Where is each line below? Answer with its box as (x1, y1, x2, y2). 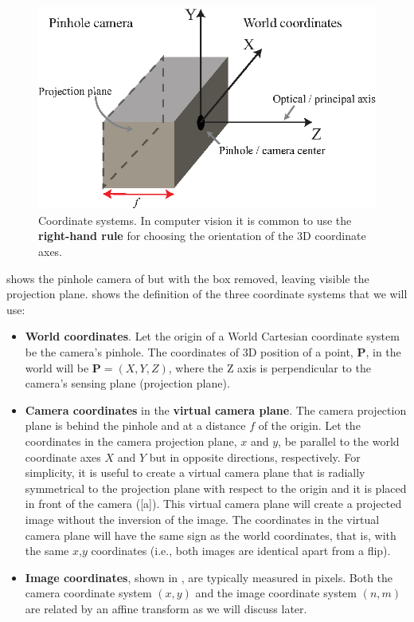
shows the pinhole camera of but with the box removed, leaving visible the (6, 270, 369, 286)
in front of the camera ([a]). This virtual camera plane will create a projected (25, 495, 402, 512)
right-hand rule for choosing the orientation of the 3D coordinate (38, 227, 366, 244)
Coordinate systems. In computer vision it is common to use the (38, 211, 352, 228)
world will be (25, 359, 89, 376)
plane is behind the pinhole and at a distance (25, 417, 246, 434)
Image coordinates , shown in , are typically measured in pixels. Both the (25, 569, 393, 585)
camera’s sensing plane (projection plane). (25, 375, 230, 392)
